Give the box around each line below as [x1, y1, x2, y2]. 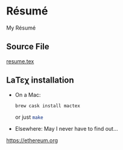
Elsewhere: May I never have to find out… [14, 125, 119, 133]
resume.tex [6, 57, 34, 64]
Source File [6, 42, 49, 52]
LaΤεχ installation [6, 75, 74, 86]
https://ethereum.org [6, 137, 58, 144]
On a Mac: [14, 91, 41, 98]
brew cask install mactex [14, 102, 80, 109]
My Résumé [6, 24, 36, 31]
